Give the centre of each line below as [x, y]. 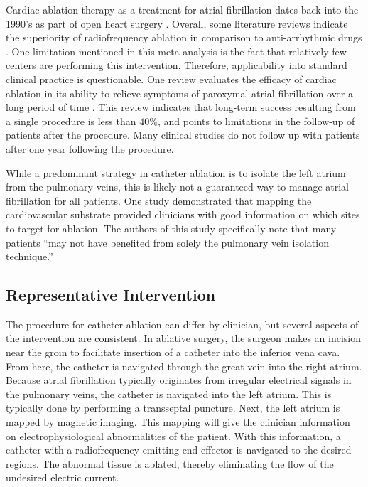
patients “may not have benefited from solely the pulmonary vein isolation [167, 242]
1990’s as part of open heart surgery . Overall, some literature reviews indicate [177, 23]
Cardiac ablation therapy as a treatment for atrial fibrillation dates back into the [182, 9]
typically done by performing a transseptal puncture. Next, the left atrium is [173, 408]
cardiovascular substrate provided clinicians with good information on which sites [183, 214]
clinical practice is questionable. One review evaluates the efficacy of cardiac [171, 79]
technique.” [29, 256]
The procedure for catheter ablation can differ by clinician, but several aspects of [182, 324]
